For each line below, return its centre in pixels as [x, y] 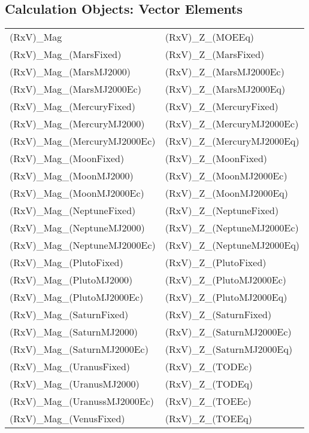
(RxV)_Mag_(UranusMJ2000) [75, 384]
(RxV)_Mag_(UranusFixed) [70, 367]
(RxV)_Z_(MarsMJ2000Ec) [225, 72]
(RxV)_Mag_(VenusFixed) [67, 419]
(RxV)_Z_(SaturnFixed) [218, 315]
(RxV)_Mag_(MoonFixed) [67, 158]
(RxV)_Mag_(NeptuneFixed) [73, 211]
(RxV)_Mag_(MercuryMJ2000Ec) [83, 141]
